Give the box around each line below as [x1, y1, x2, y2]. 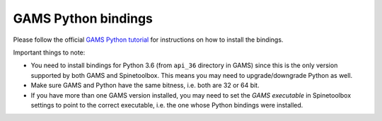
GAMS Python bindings [13, 11, 154, 26]
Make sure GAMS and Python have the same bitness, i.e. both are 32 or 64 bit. [30, 81, 260, 90]
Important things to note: [13, 48, 86, 57]
